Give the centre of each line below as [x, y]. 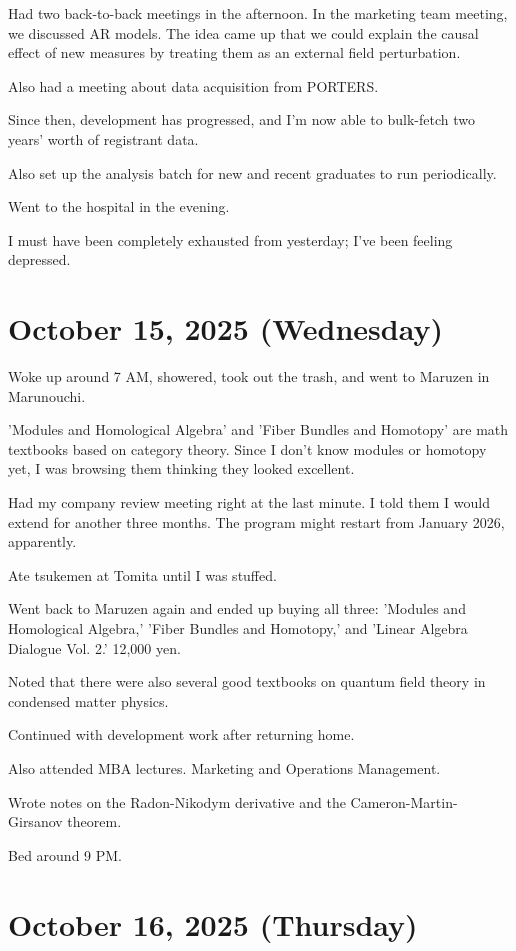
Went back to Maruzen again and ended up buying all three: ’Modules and [237, 608]
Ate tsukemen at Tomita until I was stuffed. [142, 574]
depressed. [39, 259]
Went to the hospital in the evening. [119, 206]
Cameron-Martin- [404, 801]
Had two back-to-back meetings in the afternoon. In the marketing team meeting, [258, 13]
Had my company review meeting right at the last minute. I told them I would [249, 502]
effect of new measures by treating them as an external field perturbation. [234, 52]
